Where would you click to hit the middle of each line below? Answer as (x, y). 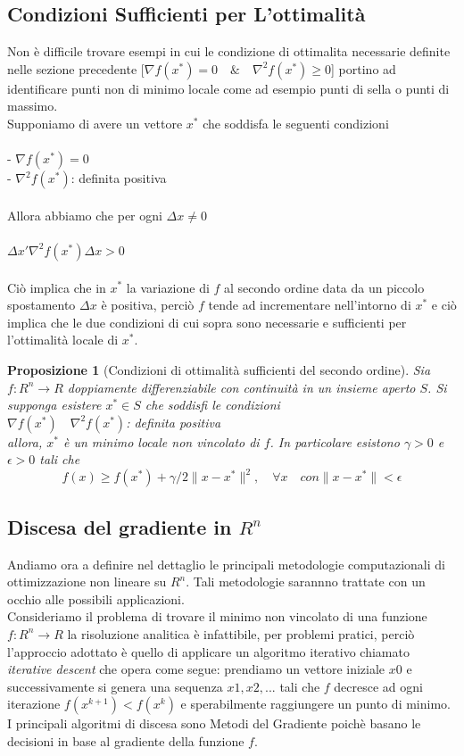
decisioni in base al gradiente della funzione (126, 740)
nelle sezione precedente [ (76, 68)
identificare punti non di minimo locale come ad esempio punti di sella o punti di (228, 88)
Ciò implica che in (57, 287)
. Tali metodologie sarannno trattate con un (306, 582)
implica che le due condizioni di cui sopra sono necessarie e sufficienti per (207, 322)
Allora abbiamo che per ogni (85, 215)
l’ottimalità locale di (63, 340)
